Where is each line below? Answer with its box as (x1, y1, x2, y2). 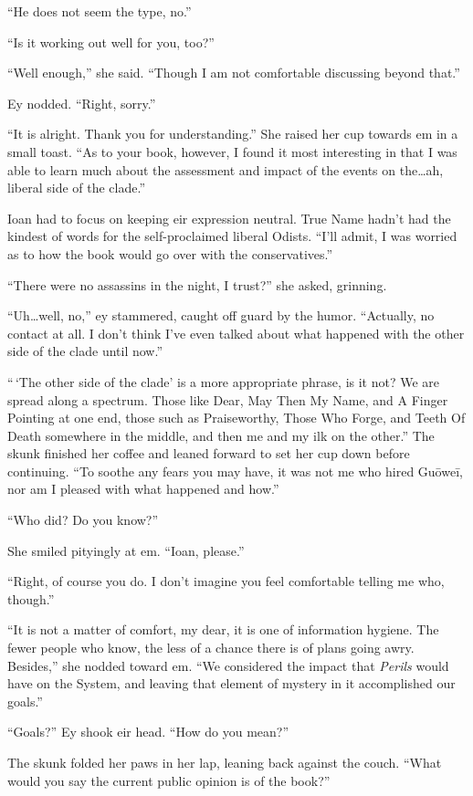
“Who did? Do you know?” (7, 510, 159, 529)
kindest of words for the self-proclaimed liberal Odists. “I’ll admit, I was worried (7, 226, 457, 246)
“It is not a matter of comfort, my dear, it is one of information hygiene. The (7, 620, 439, 639)
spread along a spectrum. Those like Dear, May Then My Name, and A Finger (7, 390, 448, 409)
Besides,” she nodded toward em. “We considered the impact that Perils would (7, 655, 449, 675)
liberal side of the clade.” (7, 178, 146, 197)
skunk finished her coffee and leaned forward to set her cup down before (7, 444, 410, 463)
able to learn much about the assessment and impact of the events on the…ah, (7, 160, 444, 179)
